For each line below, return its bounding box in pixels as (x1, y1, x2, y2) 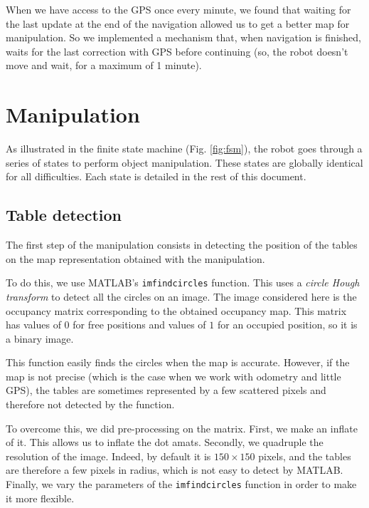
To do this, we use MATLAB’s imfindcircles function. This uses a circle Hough (6, 275, 360, 290)
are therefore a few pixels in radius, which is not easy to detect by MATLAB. (6, 462, 343, 477)
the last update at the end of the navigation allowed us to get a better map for (6, 16, 350, 31)
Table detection (6, 204, 122, 226)
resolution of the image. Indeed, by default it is (6, 448, 211, 463)
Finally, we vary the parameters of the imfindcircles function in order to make (6, 477, 357, 492)
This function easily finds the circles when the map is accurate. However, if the (6, 355, 350, 370)
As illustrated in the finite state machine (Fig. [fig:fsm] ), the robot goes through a (6, 141, 363, 156)
